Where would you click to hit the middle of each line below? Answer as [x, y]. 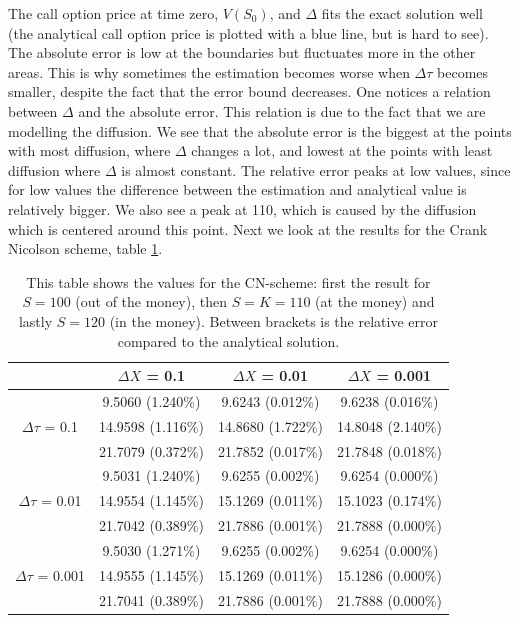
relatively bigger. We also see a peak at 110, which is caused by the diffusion [242, 208]
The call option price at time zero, [113, 13]
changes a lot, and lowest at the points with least [342, 150]
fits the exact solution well [402, 13]
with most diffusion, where [89, 150]
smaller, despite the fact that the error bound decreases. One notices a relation [249, 91]
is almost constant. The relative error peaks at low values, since [316, 169]
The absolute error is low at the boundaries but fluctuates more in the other [242, 52]
